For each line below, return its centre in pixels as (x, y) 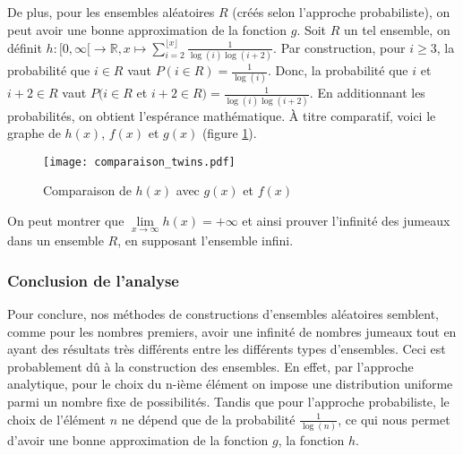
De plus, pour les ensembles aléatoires (111, 12)
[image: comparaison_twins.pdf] (139, 162)
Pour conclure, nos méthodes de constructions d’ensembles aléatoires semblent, (223, 314)
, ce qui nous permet (394, 419)
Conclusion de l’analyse (93, 280)
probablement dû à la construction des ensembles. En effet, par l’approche (210, 366)
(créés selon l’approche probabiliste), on (341, 12)
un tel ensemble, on (397, 29)
